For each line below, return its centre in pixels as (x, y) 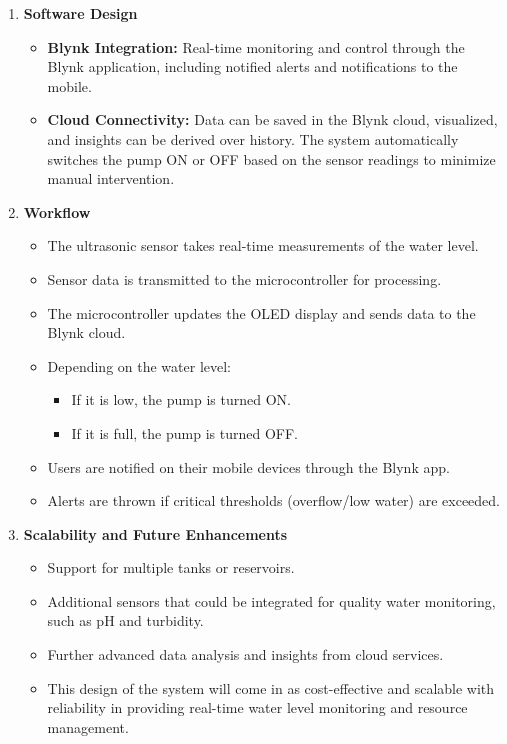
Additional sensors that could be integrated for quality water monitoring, (271, 600)
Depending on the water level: (139, 365)
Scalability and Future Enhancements (155, 533)
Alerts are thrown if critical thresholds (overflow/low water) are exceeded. (273, 500)
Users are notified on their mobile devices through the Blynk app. (248, 466)
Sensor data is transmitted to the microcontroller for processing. (244, 278)
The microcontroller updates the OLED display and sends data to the (261, 312)
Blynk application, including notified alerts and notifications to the (252, 66)
